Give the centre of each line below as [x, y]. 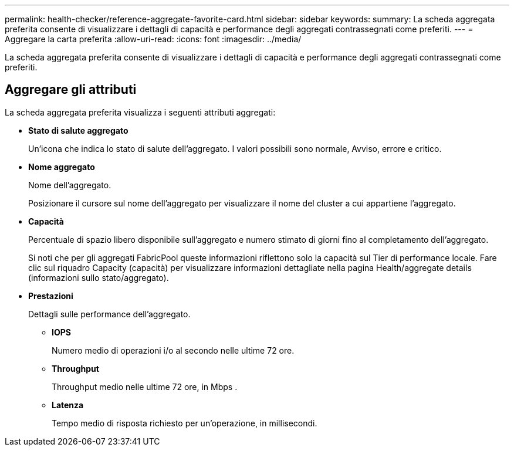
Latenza [68, 405]
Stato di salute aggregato [78, 130]
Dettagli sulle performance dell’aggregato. [109, 314]
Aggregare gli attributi [71, 90]
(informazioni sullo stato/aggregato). [99, 277]
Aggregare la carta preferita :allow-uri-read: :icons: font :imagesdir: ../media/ [153, 39]
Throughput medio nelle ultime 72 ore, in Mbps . [145, 386]
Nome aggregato [62, 167]
